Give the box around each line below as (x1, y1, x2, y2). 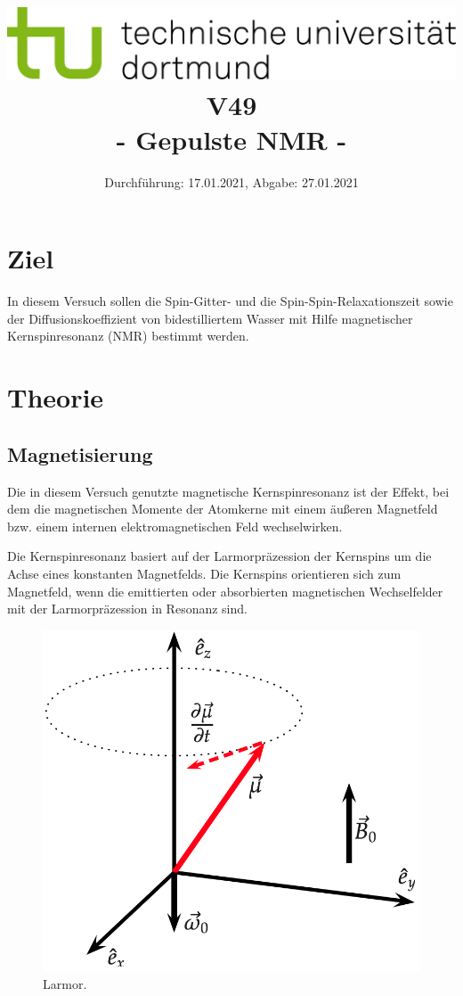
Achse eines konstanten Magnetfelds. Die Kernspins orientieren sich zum (7, 564, 402, 582)
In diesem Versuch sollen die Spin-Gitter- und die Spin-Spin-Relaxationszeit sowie (7, 292, 453, 310)
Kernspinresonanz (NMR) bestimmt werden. (7, 326, 249, 345)
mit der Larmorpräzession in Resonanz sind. (7, 599, 248, 618)
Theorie (7, 379, 104, 416)
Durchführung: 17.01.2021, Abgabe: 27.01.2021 (104, 172, 359, 191)
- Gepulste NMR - (116, 120, 347, 157)
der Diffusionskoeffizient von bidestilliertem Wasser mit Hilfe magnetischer (7, 309, 413, 327)
